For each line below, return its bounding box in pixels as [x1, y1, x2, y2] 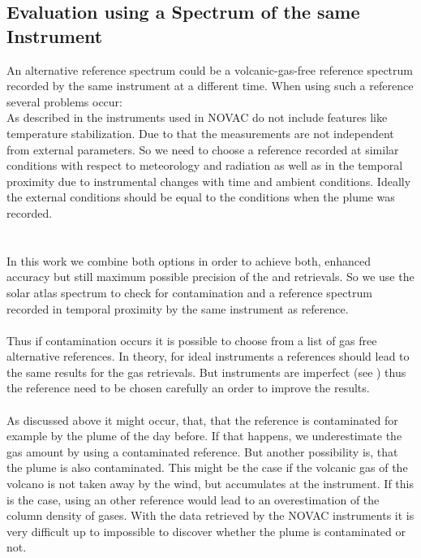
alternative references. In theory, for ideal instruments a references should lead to [6, 348, 410, 365]
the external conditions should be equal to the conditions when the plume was [6, 188, 395, 205]
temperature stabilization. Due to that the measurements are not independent [6, 124, 394, 141]
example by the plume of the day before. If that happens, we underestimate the [6, 427, 402, 444]
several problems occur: [6, 93, 122, 110]
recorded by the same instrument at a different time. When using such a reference [6, 77, 414, 94]
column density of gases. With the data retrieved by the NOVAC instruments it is [6, 507, 415, 524]
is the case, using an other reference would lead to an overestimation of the [6, 491, 380, 508]
